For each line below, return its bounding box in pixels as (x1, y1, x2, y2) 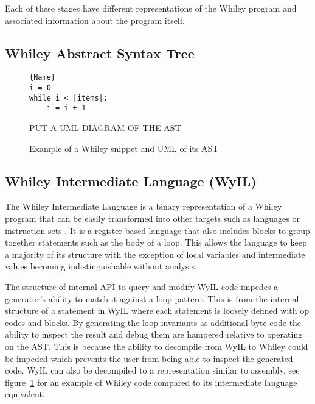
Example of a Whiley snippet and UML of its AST (29, 141, 219, 154)
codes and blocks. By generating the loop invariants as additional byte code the (5, 316, 302, 328)
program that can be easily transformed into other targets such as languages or (5, 212, 300, 224)
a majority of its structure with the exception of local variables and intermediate (5, 247, 305, 260)
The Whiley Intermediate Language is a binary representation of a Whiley (5, 200, 282, 213)
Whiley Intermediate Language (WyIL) (5, 171, 257, 190)
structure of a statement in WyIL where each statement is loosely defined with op (5, 304, 309, 317)
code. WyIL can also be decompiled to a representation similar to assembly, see (5, 364, 300, 377)
